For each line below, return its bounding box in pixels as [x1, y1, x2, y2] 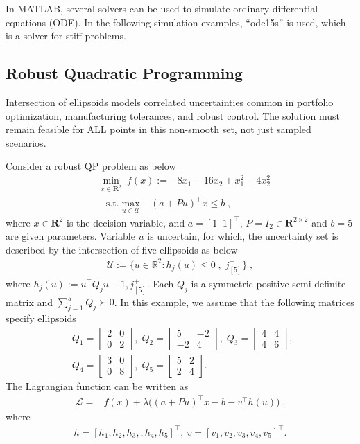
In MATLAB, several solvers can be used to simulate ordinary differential [6, 1, 318, 15]
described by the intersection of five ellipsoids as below [6, 242, 238, 256]
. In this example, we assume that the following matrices [114, 294, 354, 309]
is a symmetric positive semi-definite [191, 276, 346, 291]
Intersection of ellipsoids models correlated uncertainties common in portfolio [6, 94, 334, 109]
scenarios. [6, 135, 46, 150]
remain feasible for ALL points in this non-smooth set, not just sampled [6, 122, 311, 136]
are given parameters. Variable [6, 229, 135, 243]
